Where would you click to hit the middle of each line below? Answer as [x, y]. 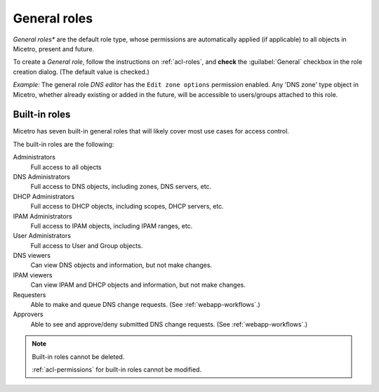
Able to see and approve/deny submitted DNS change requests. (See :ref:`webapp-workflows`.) [169, 324]
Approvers [28, 314]
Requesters [29, 294]
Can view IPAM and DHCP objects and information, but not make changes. [138, 285]
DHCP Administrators [44, 196]
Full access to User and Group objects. [87, 245]
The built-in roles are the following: [64, 144]
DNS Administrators [41, 176]
